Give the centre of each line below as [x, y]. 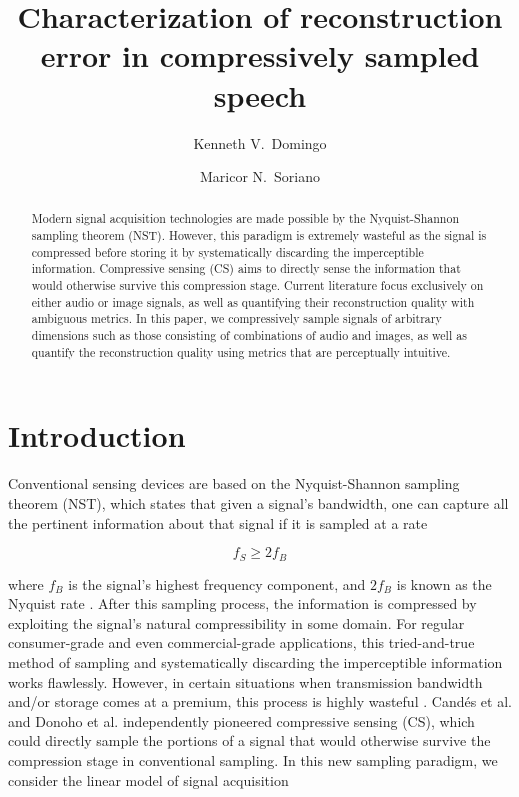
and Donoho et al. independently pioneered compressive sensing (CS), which [241, 720]
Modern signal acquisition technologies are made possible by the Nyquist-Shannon [245, 218]
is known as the [444, 583]
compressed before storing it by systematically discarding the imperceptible [227, 251]
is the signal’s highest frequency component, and [217, 583]
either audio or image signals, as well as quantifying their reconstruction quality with [253, 301]
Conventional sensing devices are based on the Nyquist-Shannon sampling [234, 483]
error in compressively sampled [260, 55]
